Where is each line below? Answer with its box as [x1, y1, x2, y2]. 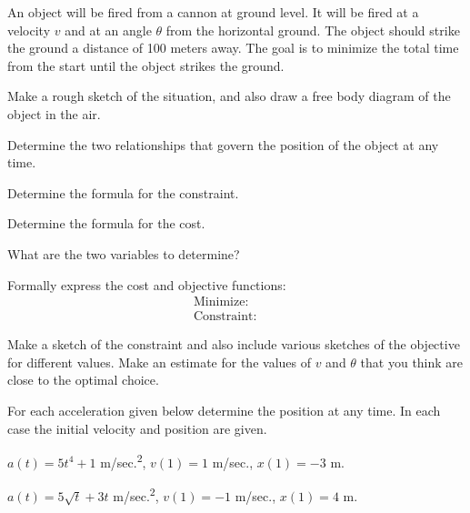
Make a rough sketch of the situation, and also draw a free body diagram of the [7, 86, 451, 106]
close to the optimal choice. [7, 370, 159, 389]
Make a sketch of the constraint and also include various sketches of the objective [7, 335, 460, 354]
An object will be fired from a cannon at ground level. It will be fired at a [7, 3, 419, 21]
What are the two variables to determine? [7, 244, 240, 263]
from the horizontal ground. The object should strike [165, 20, 460, 39]
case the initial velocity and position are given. [7, 418, 267, 438]
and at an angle [65, 20, 152, 39]
